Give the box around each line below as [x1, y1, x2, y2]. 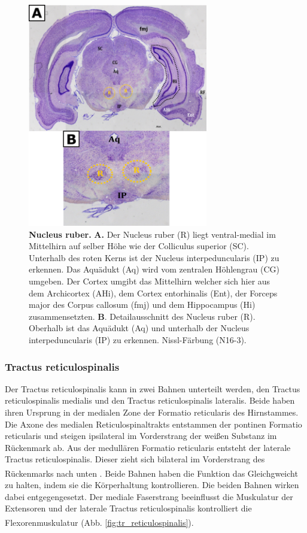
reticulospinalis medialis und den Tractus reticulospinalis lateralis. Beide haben [5, 394, 295, 407]
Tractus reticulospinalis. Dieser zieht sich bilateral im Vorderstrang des [5, 453, 265, 465]
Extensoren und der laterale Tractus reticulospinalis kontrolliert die [5, 502, 252, 514]
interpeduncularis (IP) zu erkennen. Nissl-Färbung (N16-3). [29, 334, 247, 346]
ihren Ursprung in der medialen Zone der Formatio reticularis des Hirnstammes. [5, 406, 299, 418]
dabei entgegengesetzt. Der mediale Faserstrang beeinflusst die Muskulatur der [5, 490, 293, 502]
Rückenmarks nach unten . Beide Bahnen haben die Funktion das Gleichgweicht [5, 467, 298, 479]
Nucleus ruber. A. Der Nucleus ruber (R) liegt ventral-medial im [29, 228, 276, 240]
